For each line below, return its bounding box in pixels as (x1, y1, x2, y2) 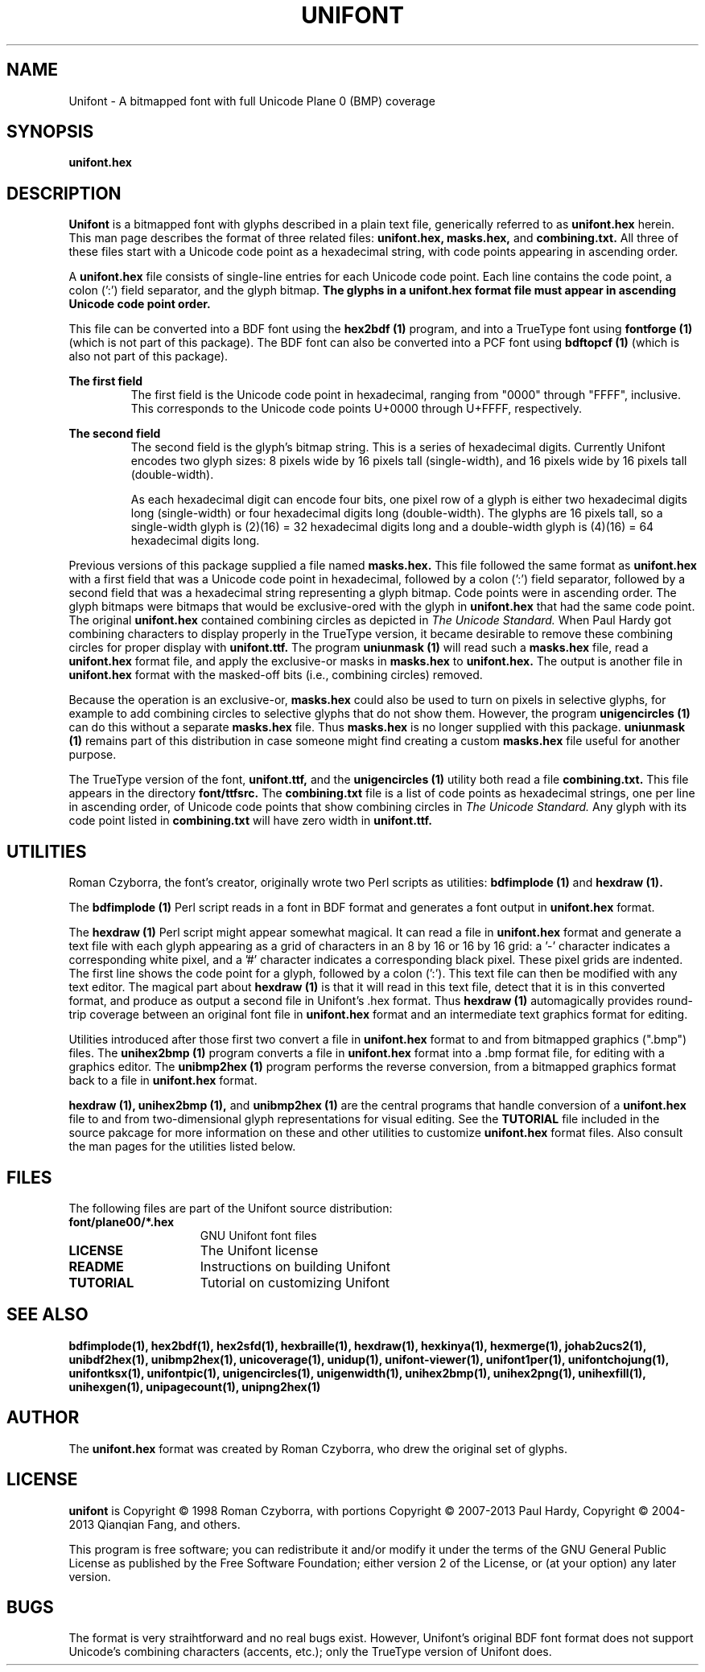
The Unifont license (200, 1242, 319, 1258)
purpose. (68, 747, 117, 762)
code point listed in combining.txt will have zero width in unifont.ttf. (68, 813, 432, 828)
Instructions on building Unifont (200, 1258, 390, 1275)
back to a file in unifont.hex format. (68, 1073, 258, 1088)
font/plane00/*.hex (68, 1214, 175, 1229)
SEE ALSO (6, 1304, 89, 1325)
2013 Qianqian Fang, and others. (68, 1517, 241, 1531)
